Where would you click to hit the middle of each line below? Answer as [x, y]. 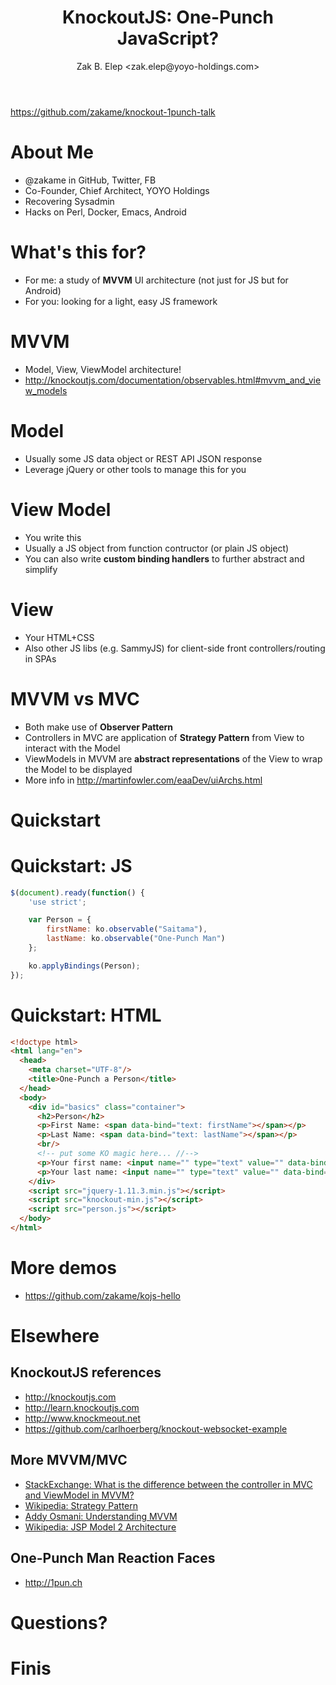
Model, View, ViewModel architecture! [103, 369]
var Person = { [60, 920]
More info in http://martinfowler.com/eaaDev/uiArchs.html [143, 780]
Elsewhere [55, 1336]
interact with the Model [72, 748]
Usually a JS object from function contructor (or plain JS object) [157, 548]
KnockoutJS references [86, 1372]
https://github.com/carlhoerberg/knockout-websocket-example [156, 1428]
